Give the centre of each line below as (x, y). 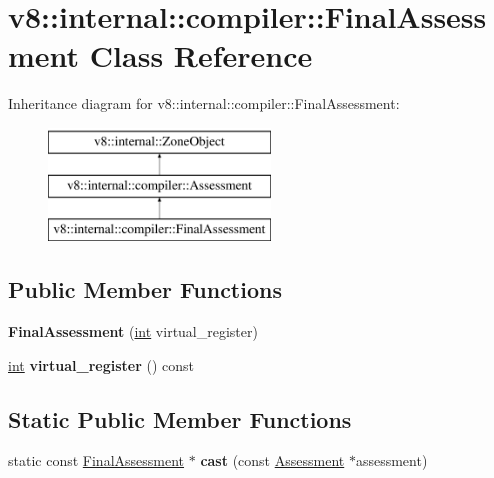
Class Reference (201, 55)
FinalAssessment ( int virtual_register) (133, 331)
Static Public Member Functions (180, 418)
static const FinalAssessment (96, 460)
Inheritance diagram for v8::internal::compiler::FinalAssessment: (204, 103)
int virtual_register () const (101, 364)
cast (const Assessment (272, 460)
